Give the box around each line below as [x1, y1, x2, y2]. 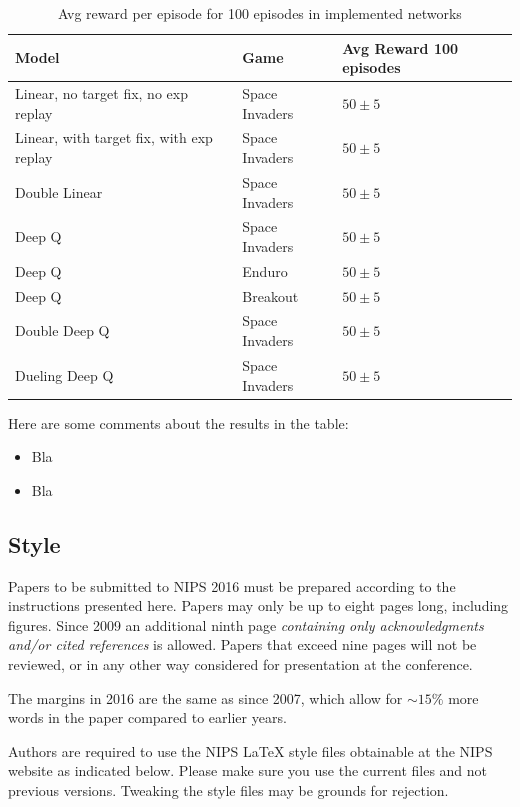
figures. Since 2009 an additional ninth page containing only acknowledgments [8, 614, 484, 635]
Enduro [242, 260, 288, 281]
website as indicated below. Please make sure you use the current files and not [8, 760, 488, 781]
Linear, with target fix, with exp [15, 127, 213, 148]
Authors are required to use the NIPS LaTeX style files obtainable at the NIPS [8, 740, 493, 761]
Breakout [242, 285, 299, 306]
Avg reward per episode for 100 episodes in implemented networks [58, 3, 462, 23]
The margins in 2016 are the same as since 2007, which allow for [8, 687, 403, 708]
